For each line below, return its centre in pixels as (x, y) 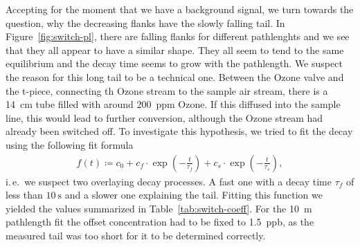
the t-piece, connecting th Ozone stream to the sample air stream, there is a (167, 90)
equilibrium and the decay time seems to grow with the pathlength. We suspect (174, 63)
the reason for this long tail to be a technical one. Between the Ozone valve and (175, 76)
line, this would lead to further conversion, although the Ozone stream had (164, 117)
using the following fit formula (70, 144)
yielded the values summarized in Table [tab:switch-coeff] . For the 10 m (159, 208)
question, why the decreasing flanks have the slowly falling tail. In (145, 22)
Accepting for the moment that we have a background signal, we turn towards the (180, 9)
